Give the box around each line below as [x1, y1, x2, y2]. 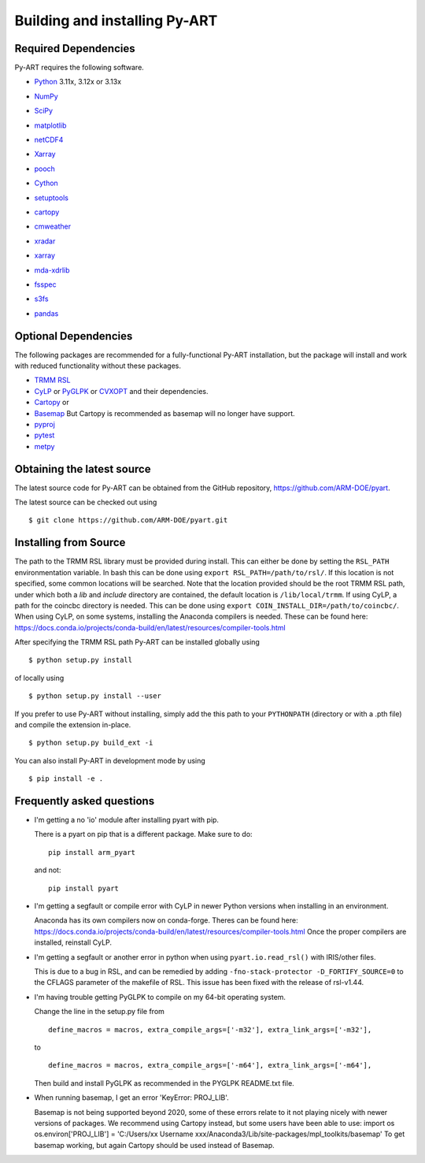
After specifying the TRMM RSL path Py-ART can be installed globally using [14, 637, 260, 647]
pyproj [34, 419, 55, 429]
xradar [34, 236, 56, 246]
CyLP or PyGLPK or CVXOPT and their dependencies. [34, 386, 209, 396]
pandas [34, 308, 59, 318]
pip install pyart [48, 883, 120, 893]
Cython [34, 178, 58, 188]
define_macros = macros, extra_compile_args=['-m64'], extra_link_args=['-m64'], [48, 1061, 372, 1070]
